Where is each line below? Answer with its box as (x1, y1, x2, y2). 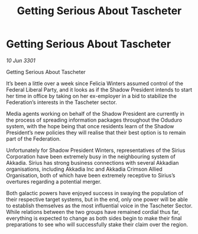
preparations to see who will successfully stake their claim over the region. (6, 220, 188, 228)
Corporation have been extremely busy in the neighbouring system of (6, 152, 176, 160)
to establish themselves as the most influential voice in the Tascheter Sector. (6, 202, 193, 209)
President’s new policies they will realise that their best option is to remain (6, 129, 186, 136)
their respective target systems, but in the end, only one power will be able (6, 196, 188, 203)
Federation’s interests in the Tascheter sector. (6, 99, 117, 106)
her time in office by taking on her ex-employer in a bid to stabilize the (6, 92, 177, 99)
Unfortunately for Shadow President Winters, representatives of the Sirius (6, 147, 186, 154)
